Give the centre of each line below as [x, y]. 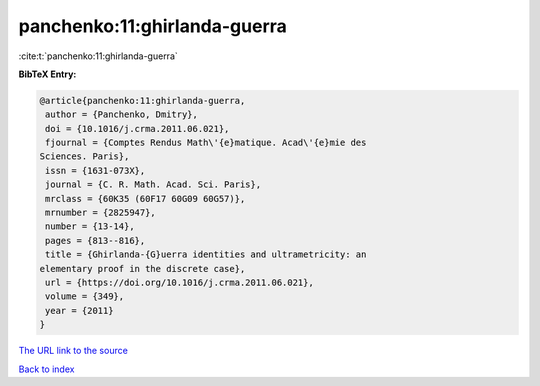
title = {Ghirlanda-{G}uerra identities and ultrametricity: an [206, 254]
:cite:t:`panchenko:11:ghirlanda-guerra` [98, 56]
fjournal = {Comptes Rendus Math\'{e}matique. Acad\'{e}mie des [206, 143]
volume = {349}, [85, 296]
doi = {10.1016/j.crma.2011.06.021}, [137, 128]
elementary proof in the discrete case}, [142, 268]
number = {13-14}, [90, 226]
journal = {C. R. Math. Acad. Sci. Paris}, [153, 184]
